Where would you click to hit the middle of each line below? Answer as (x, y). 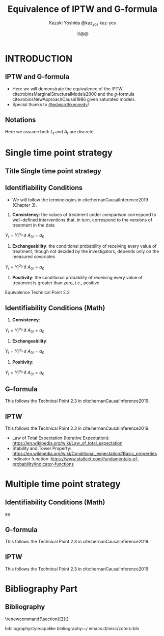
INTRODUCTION (39, 58)
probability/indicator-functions (43, 464)
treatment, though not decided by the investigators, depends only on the (86, 251)
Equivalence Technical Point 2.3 (37, 293)
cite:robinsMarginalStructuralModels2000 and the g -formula (73, 94)
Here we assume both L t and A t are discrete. (50, 132)
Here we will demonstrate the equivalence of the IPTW (67, 89)
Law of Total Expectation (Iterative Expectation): (61, 438)
